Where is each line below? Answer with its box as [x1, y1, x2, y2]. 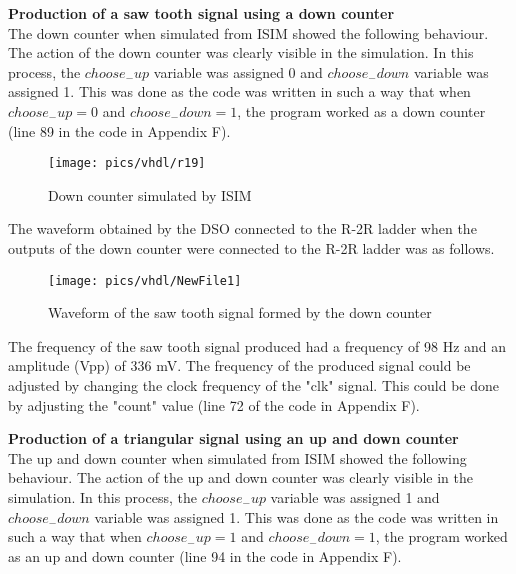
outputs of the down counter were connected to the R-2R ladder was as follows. [8, 238, 495, 258]
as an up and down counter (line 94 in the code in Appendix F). [8, 545, 402, 566]
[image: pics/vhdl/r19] [48, 156, 206, 171]
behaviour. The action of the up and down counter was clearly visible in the [8, 467, 474, 488]
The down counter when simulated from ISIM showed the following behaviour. [8, 22, 489, 43]
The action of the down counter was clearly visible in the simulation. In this [8, 42, 474, 63]
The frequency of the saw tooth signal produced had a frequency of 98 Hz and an [8, 335, 507, 356]
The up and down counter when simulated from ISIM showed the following [8, 447, 467, 468]
